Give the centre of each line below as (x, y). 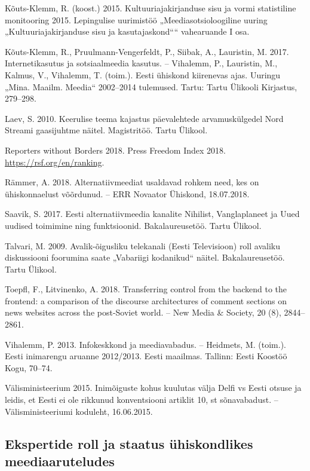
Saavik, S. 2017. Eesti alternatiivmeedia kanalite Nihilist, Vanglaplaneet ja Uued (152, 214)
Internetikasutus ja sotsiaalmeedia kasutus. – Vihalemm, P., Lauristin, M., (141, 63)
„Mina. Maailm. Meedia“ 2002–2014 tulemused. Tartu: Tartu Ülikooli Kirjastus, (151, 86)
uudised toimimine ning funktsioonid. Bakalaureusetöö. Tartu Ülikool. (133, 225)
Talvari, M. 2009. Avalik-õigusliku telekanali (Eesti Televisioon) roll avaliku (142, 245)
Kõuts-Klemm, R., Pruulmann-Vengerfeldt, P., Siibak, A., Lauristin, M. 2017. (147, 51)
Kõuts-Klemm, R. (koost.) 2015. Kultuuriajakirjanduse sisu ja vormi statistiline (151, 8)
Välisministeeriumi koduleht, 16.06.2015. (79, 411)
